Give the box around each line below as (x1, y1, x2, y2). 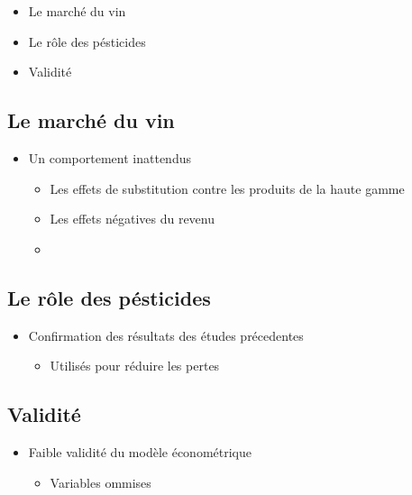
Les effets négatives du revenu (50, 209, 215, 228)
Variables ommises (50, 472, 151, 491)
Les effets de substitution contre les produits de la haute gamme (50, 179, 405, 197)
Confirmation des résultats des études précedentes (28, 325, 304, 344)
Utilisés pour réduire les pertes (50, 356, 220, 375)
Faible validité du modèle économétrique (28, 442, 252, 461)
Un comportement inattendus (28, 148, 191, 167)
